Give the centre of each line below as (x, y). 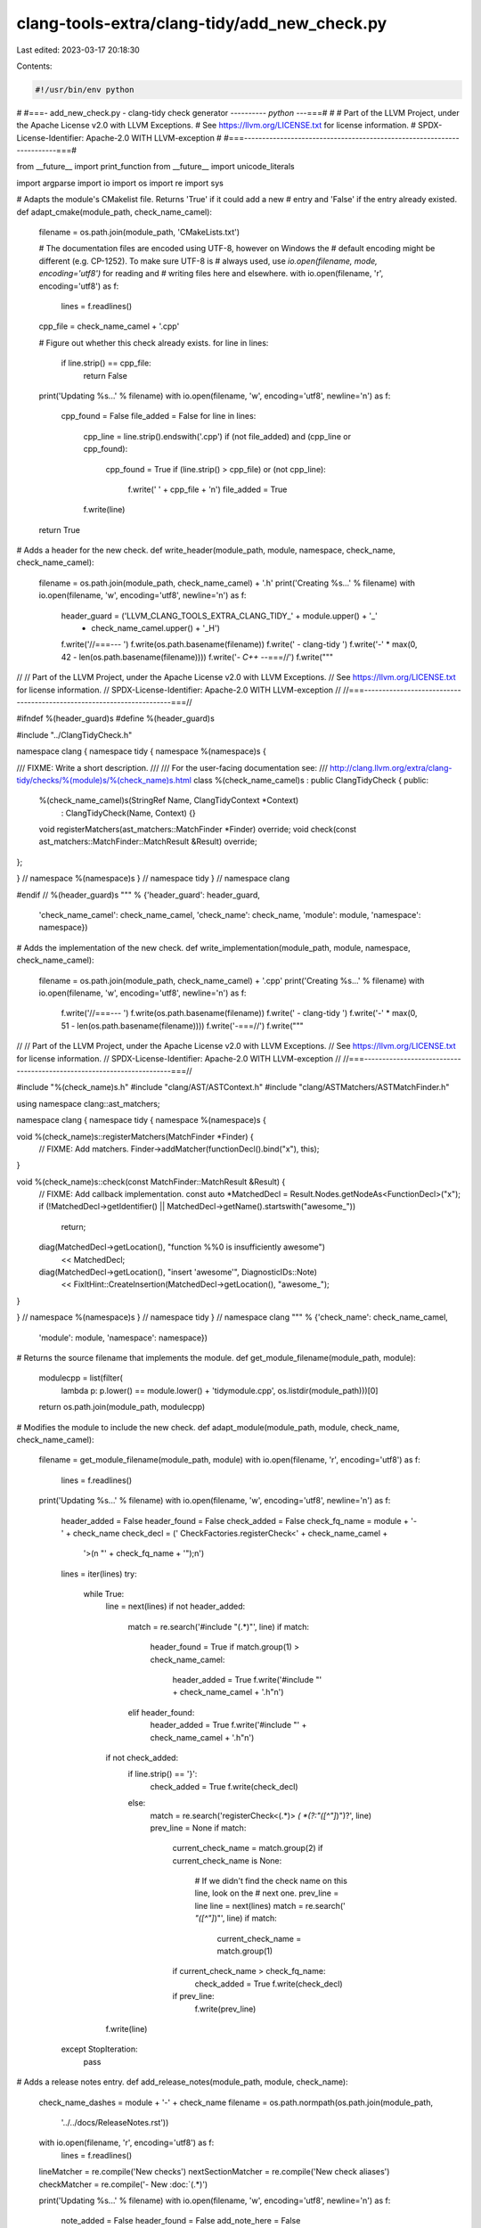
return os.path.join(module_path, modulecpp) (122, 1407)
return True (59, 529)
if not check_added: (142, 1757)
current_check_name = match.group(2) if (248, 1848)
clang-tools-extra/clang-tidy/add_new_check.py (202, 23)
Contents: (34, 66)
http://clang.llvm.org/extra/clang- (391, 767)
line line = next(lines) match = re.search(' (270, 1905)
